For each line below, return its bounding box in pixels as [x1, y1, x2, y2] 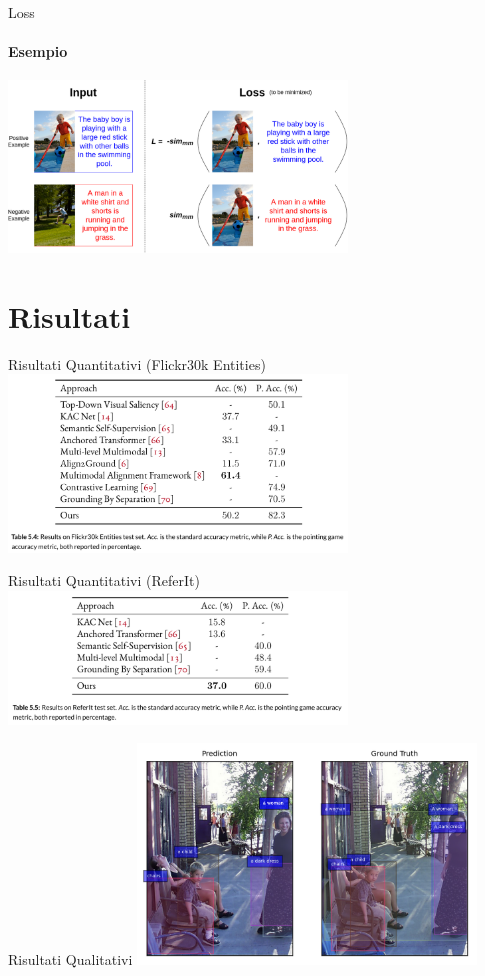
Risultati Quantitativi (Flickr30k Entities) [8, 353, 266, 374]
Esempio [8, 41, 68, 62]
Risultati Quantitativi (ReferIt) [8, 570, 200, 591]
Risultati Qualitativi [8, 949, 133, 970]
